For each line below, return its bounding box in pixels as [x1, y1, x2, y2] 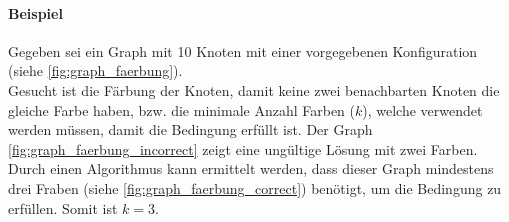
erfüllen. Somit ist [8, 197, 118, 218]
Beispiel [8, 2, 63, 23]
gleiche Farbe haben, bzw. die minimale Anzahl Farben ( [8, 99, 355, 120]
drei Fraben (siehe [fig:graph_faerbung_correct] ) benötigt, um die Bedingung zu [8, 177, 502, 198]
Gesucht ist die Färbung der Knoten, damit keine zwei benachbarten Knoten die [8, 79, 500, 100]
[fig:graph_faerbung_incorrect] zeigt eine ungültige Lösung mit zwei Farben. [8, 138, 478, 159]
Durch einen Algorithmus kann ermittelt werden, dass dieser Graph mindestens [8, 158, 494, 179]
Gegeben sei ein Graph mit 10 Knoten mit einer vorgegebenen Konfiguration [8, 40, 478, 61]
